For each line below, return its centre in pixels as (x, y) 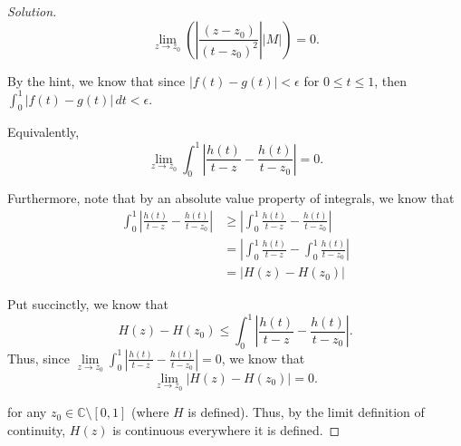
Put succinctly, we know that (88, 304)
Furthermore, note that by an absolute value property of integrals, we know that (231, 198)
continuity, (37, 429)
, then (391, 80)
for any (27, 412)
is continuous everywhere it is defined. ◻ (226, 429)
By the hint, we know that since (96, 80)
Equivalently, (43, 132)
